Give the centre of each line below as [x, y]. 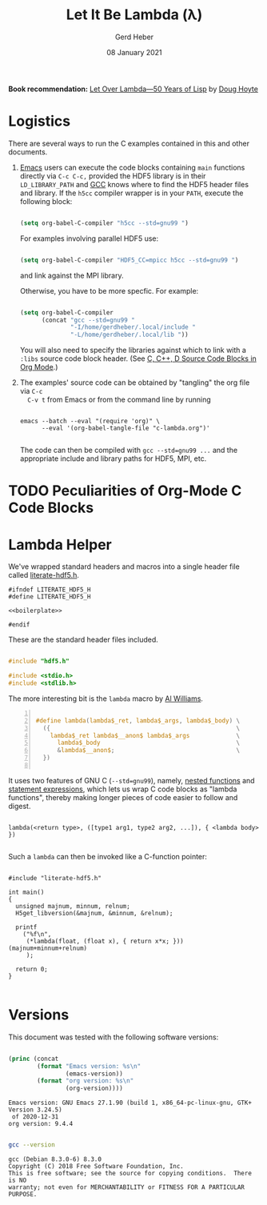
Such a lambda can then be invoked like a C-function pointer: [108, 856]
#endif [19, 625]
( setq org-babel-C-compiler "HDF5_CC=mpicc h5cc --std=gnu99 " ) [129, 260]
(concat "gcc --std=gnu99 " [88, 320]
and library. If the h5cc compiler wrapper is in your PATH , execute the [132, 193]
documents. [28, 152]
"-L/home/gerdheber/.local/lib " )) [130, 335]
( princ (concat [34, 1059]
